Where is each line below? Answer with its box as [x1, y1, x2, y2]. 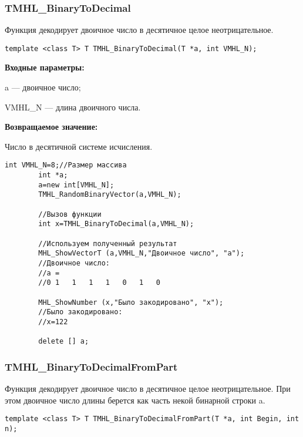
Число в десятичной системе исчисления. [5, 140, 153, 152]
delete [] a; [38, 337, 89, 346]
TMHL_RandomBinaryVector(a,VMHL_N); [38, 190, 181, 199]
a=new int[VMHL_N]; [38, 180, 115, 189]
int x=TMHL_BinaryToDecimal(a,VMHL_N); [38, 220, 194, 228]
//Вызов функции [38, 210, 102, 218]
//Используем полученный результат [38, 239, 177, 248]
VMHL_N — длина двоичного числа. [5, 100, 141, 113]
